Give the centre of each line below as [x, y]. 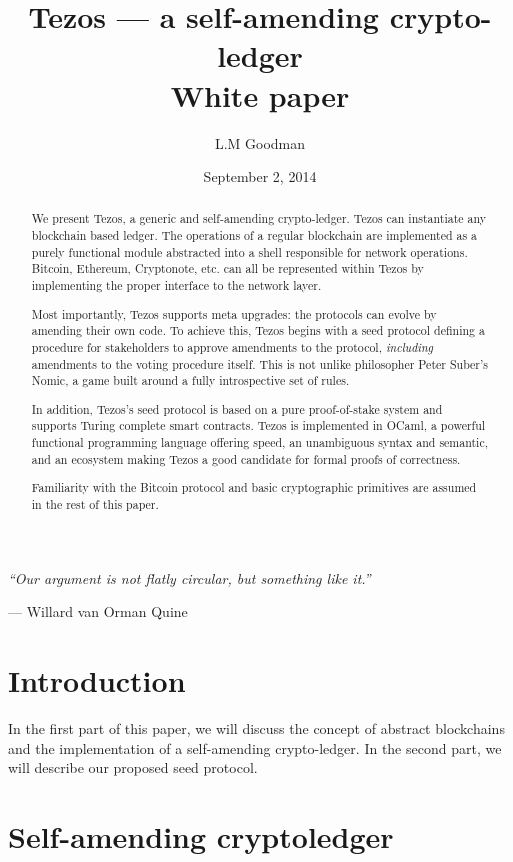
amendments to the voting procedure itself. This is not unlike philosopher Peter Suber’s [260, 363]
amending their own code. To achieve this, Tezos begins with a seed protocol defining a [258, 330]
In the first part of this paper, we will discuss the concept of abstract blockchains [256, 727]
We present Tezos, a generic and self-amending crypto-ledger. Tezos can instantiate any [259, 218]
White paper [260, 94]
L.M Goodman [260, 142]
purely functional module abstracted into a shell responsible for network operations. [249, 251]
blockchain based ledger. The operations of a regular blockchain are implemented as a [254, 235]
